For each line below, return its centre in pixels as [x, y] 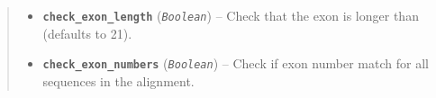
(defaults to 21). [87, 33]
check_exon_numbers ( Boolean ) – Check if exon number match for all [236, 63]
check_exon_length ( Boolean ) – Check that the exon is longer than [231, 15]
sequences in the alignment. [118, 80]
